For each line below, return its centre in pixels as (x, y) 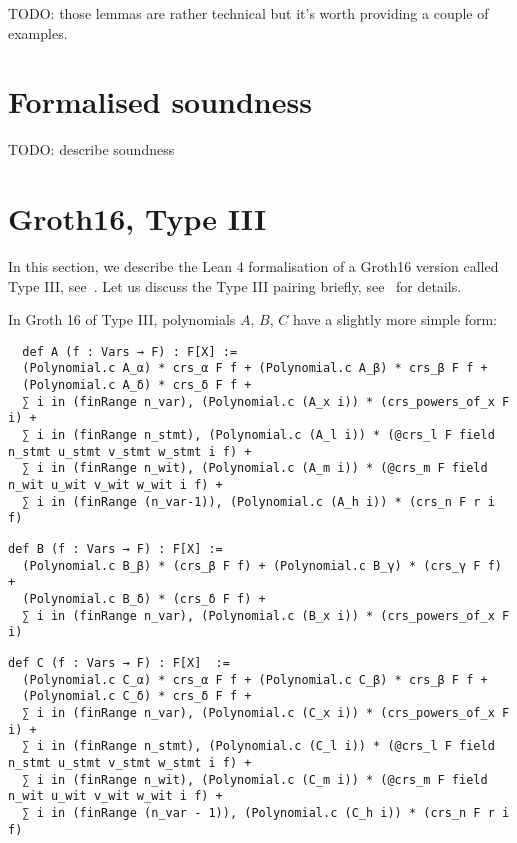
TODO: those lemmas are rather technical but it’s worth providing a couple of (248, 13)
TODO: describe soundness (91, 149)
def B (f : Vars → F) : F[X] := (115, 549)
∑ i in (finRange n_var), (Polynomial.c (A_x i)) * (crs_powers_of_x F (266, 401)
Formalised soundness (160, 101)
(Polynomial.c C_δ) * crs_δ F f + (137, 696)
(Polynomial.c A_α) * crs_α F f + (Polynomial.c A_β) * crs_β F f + (255, 368)
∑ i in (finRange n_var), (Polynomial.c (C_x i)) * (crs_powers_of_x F (266, 712)
